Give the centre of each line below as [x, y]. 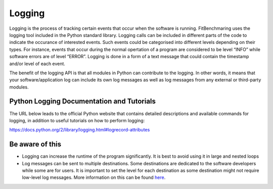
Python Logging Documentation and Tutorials [83, 101]
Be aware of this [35, 144]
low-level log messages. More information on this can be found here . [94, 177]
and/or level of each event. [37, 64]
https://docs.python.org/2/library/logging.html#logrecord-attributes [80, 130]
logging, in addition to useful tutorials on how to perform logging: [77, 120]
